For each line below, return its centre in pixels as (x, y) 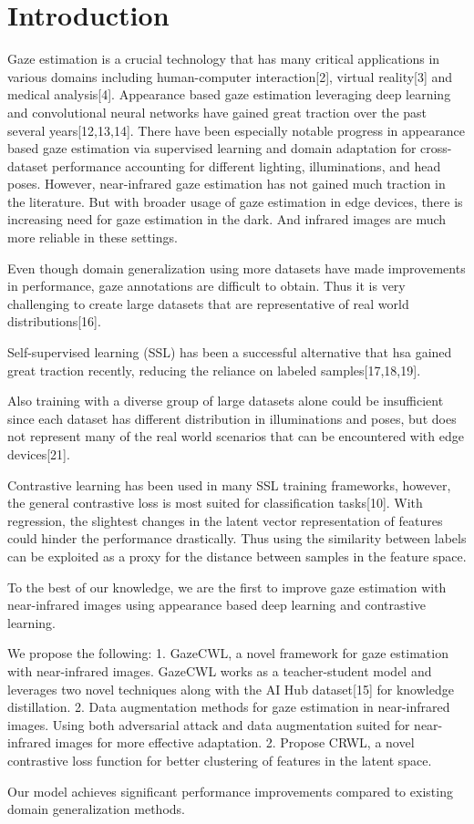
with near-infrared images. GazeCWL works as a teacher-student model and (220, 670)
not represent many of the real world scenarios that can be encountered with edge (236, 436)
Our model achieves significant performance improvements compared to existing (230, 791)
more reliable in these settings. (93, 237)
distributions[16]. (54, 321)
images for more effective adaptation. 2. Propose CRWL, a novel (235, 742)
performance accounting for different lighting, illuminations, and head (247, 165)
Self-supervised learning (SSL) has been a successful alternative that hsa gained (230, 352)
